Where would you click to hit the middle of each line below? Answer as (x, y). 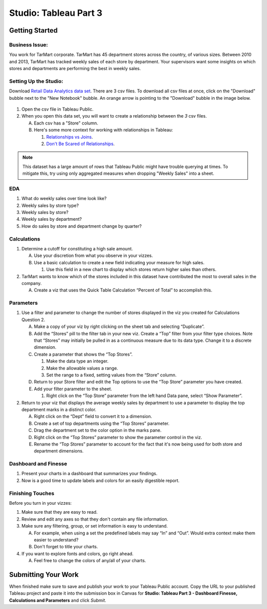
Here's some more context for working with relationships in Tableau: (103, 130)
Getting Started (33, 30)
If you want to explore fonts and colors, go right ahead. (77, 554)
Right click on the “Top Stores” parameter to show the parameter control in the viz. (118, 437)
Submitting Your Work (44, 575)
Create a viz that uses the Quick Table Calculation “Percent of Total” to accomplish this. (123, 290)
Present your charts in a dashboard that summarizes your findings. (89, 474)
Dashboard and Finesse (38, 464)
